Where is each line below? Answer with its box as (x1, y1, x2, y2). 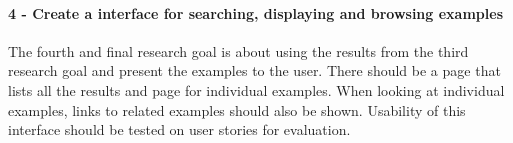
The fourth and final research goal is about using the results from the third (8, 40, 469, 61)
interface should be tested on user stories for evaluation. (8, 119, 351, 140)
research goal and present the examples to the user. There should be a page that (8, 60, 501, 81)
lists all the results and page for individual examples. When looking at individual (8, 79, 505, 100)
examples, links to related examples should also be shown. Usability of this (8, 99, 466, 120)
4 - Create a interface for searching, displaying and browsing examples (8, 2, 503, 23)
